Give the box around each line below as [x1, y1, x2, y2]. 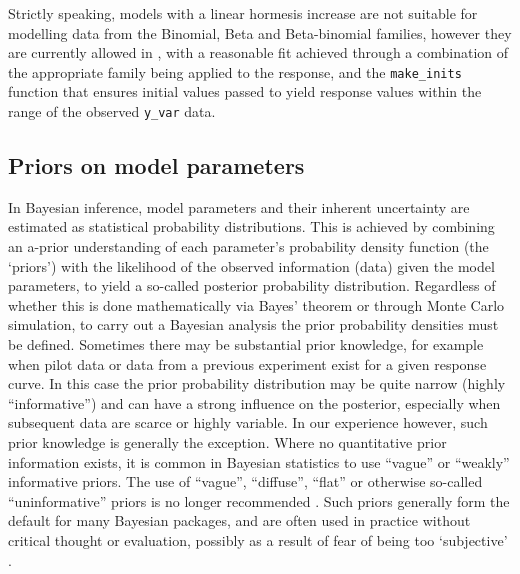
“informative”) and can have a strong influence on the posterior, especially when [8, 392, 501, 413]
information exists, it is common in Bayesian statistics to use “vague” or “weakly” [8, 451, 510, 472]
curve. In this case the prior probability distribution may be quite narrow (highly [8, 373, 506, 394]
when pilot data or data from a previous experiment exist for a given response [8, 353, 487, 374]
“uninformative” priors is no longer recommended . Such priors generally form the [8, 490, 510, 511]
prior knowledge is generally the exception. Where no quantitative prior [8, 432, 447, 453]
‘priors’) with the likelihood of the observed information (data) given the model [8, 255, 495, 276]
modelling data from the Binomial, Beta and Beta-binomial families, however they [8, 22, 512, 43]
